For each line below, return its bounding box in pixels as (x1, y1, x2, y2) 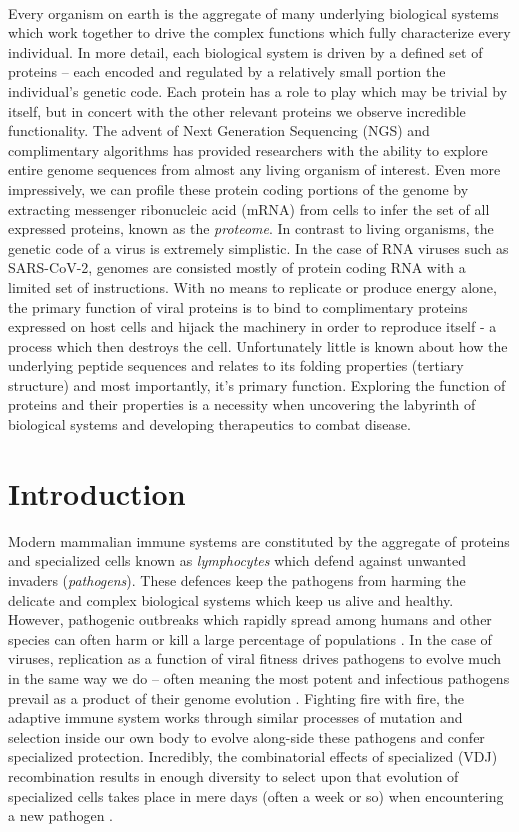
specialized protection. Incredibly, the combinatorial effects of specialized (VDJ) (8, 746, 498, 767)
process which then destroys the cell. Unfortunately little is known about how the (8, 335, 508, 356)
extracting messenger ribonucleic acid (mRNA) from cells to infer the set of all (8, 198, 490, 219)
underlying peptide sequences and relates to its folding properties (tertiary (8, 355, 464, 376)
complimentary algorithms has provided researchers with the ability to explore (8, 139, 488, 160)
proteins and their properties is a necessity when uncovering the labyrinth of (8, 394, 476, 415)
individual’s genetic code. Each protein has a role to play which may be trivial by (8, 80, 508, 101)
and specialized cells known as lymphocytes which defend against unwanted (8, 550, 466, 571)
